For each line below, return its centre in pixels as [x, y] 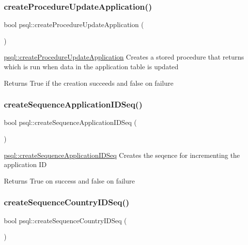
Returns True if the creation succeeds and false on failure [89, 83]
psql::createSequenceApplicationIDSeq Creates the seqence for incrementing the [122, 155]
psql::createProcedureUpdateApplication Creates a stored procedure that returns [124, 57]
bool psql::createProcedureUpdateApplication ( [74, 24]
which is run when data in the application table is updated [91, 66]
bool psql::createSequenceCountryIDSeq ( [65, 220]
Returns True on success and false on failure [70, 180]
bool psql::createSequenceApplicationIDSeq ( [70, 122]
